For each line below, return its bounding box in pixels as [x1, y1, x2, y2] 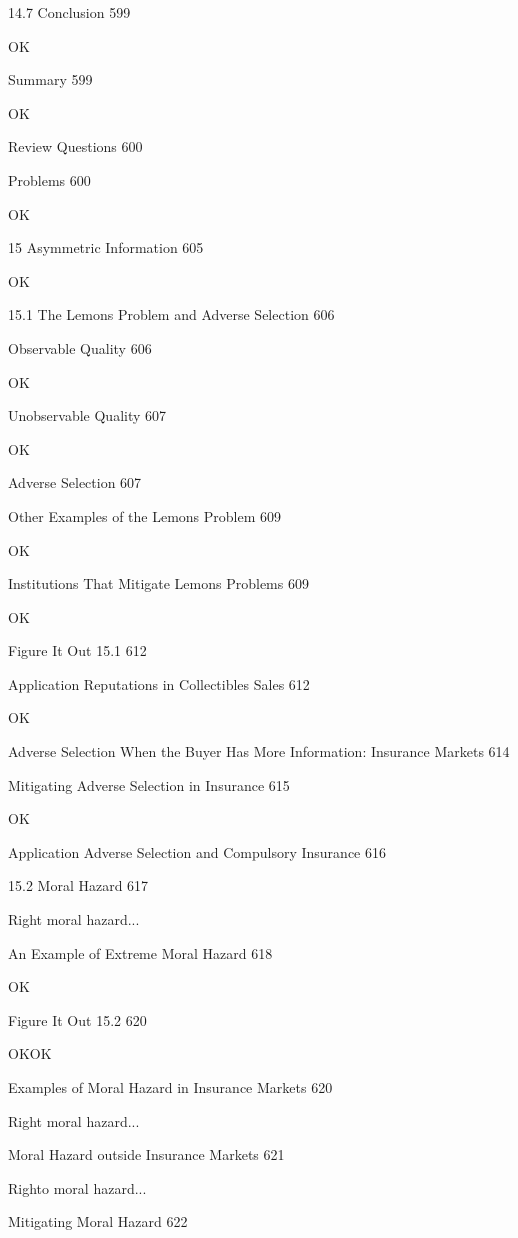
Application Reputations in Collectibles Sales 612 [8, 673, 310, 694]
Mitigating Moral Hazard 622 [8, 1211, 188, 1232]
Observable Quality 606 [8, 337, 152, 358]
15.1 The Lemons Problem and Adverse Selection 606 [8, 304, 335, 325]
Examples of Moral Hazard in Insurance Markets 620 [8, 1077, 333, 1097]
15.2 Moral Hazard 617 [8, 875, 149, 896]
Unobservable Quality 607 [8, 405, 167, 426]
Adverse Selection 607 [8, 472, 142, 493]
